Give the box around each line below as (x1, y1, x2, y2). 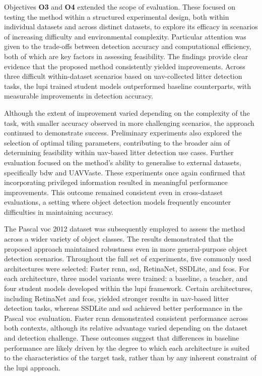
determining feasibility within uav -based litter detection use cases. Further (4, 147, 234, 158)
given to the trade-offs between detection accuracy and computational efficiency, (4, 41, 251, 52)
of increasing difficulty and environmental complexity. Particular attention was (4, 31, 246, 41)
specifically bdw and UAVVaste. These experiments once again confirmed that (4, 167, 246, 177)
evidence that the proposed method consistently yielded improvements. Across (4, 61, 245, 71)
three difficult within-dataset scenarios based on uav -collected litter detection (4, 71, 242, 81)
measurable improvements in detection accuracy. (4, 90, 153, 101)
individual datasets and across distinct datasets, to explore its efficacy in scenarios (4, 21, 258, 32)
